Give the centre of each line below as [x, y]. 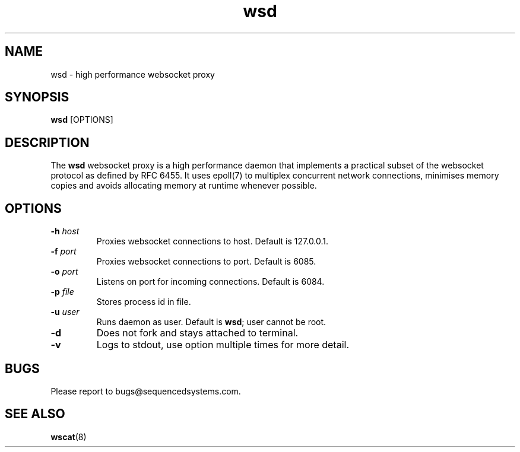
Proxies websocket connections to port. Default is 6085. [206, 262]
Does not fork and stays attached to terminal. [197, 333]
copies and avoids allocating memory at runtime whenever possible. [184, 186]
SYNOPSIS [37, 97]
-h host [65, 231]
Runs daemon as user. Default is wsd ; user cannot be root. [211, 322]
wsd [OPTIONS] [82, 120]
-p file [62, 292]
